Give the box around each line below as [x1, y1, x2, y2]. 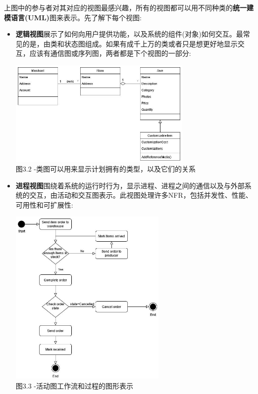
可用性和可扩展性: [15, 199, 73, 210]
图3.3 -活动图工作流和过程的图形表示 [15, 380, 134, 391]
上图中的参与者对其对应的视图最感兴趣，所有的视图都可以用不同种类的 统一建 [4, 2, 254, 12]
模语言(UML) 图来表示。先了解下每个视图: [4, 12, 142, 22]
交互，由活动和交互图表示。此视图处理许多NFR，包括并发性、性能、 [29, 190, 253, 200]
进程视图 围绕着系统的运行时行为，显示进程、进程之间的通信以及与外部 [15, 180, 245, 190]
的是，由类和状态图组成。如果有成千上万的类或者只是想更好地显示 [22, 38, 238, 48]
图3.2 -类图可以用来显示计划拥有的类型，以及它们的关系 [15, 164, 196, 174]
